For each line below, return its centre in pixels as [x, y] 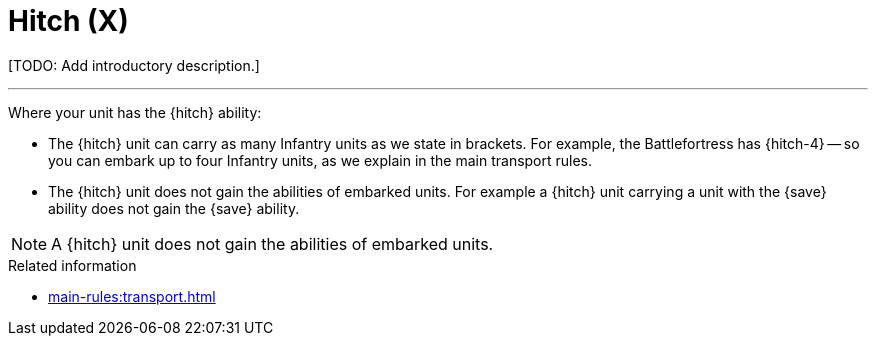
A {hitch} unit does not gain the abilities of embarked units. [272, 243]
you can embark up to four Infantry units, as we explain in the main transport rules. [320, 160]
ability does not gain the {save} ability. [174, 208]
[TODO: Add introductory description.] [134, 65]
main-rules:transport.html [132, 296]
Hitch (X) [68, 21]
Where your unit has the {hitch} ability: [135, 112]
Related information [72, 265]
